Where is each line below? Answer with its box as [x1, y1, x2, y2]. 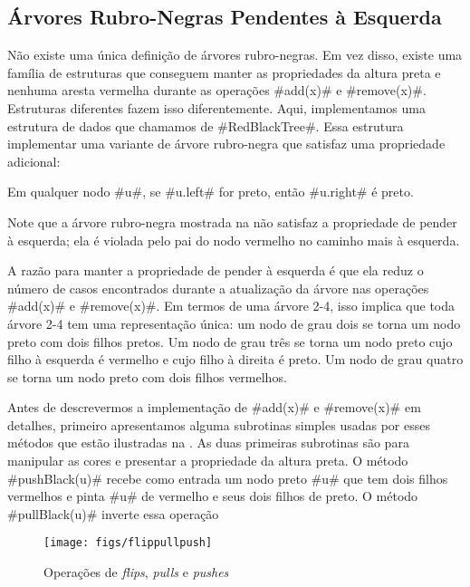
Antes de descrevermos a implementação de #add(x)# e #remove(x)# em [7, 398, 421, 417]
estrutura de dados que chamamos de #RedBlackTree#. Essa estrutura [7, 116, 404, 135]
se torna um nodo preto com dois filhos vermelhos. [7, 367, 287, 386]
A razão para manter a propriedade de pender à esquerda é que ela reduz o [7, 261, 424, 280]
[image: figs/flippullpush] [43, 536, 213, 550]
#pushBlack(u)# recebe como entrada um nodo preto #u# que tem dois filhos [7, 468, 448, 487]
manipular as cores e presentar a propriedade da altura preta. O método [7, 451, 408, 470]
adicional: [7, 151, 61, 170]
